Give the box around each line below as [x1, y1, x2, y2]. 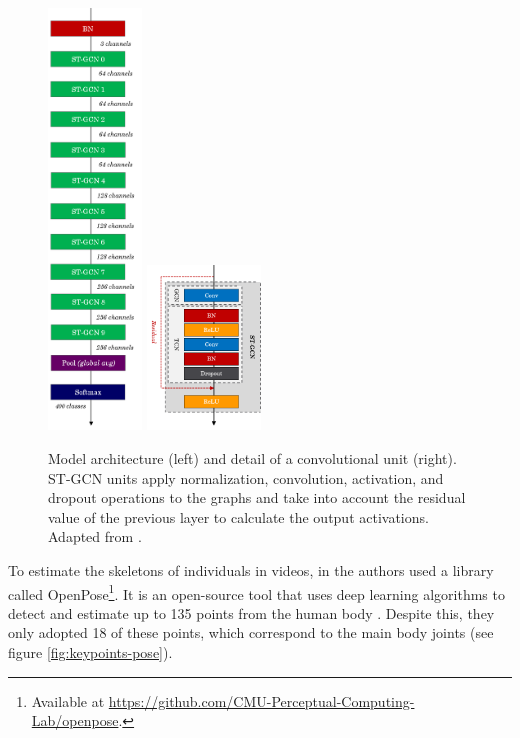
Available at [31, 690, 105, 711]
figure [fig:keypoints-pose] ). [8, 642, 173, 663]
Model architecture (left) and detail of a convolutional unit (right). [48, 448, 457, 469]
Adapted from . [48, 526, 142, 547]
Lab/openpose [31, 710, 119, 731]
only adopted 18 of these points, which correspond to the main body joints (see [8, 622, 494, 643]
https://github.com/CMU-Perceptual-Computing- [108, 690, 415, 711]
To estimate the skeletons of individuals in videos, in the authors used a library [8, 560, 494, 581]
